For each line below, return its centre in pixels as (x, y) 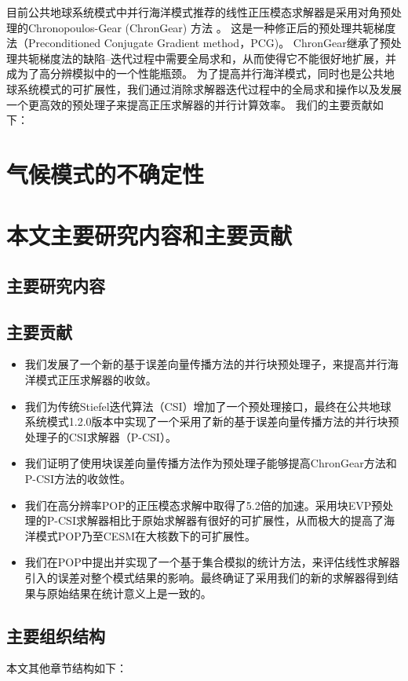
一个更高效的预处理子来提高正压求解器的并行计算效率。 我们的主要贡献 (189, 104)
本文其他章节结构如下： (67, 668)
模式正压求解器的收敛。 (96, 380)
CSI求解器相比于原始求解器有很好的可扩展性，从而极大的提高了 (220, 520)
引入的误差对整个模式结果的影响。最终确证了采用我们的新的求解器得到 (206, 578)
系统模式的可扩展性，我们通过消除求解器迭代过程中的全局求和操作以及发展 (209, 88)
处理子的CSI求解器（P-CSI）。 (100, 436)
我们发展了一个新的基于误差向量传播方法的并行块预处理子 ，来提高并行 (206, 364)
